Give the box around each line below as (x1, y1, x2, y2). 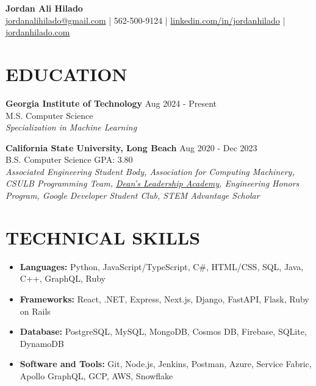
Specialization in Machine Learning (5, 121, 137, 134)
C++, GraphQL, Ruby (20, 272, 106, 285)
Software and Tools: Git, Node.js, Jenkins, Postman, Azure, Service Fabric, (20, 357, 312, 370)
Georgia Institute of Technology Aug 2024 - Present (5, 96, 217, 109)
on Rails (20, 304, 51, 317)
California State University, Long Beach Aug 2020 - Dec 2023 (5, 141, 257, 154)
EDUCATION (5, 61, 127, 86)
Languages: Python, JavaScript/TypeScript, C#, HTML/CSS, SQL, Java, (20, 260, 304, 273)
